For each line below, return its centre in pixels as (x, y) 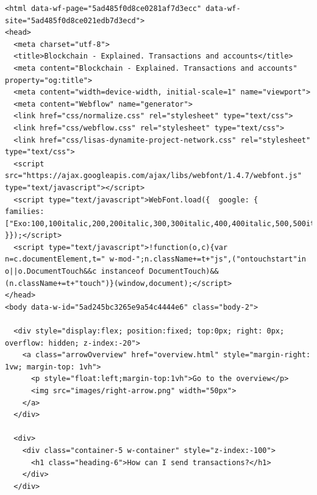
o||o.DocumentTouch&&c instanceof (75, 272)
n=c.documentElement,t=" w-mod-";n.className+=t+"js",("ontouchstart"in (155, 259)
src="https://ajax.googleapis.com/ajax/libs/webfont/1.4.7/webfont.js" (153, 176)
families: (25, 212)
